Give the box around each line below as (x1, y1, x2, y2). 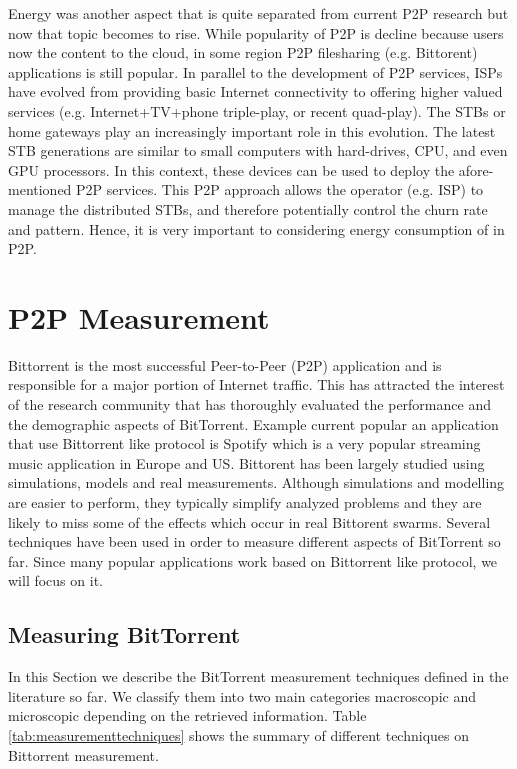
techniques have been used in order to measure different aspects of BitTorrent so (8, 531, 501, 552)
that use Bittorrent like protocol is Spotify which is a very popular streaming (8, 433, 481, 454)
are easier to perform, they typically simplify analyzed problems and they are (8, 492, 482, 512)
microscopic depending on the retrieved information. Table (8, 705, 367, 726)
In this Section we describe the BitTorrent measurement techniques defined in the (8, 666, 509, 687)
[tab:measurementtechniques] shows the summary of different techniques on (8, 724, 469, 745)
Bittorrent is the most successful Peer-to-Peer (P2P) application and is (8, 354, 442, 375)
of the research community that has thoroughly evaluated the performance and (8, 394, 491, 415)
